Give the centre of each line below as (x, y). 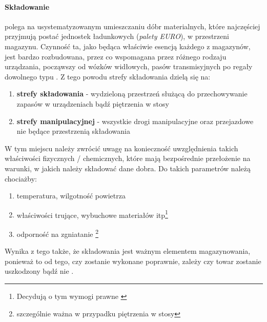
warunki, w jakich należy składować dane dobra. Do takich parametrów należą (128, 168)
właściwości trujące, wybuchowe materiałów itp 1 (92, 214)
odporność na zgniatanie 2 (57, 233)
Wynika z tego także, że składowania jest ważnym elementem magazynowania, (128, 251)
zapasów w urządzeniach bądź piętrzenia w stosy (93, 103)
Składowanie (27, 6)
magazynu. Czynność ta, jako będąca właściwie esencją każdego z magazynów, (128, 46)
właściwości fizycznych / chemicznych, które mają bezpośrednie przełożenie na (128, 158)
